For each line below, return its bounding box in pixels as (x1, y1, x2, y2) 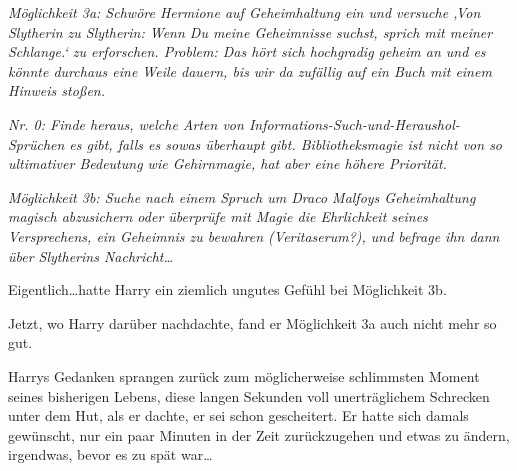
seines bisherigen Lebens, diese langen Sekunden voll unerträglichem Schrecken (8, 385, 490, 406)
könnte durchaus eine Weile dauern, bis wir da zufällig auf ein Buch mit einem (8, 60, 492, 81)
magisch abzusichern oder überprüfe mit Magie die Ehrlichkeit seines (8, 206, 428, 227)
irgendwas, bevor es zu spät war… (8, 444, 213, 465)
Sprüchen (8, 133, 65, 154)
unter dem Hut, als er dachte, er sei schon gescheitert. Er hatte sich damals (8, 405, 469, 426)
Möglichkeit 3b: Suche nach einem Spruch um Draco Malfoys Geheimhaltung (8, 186, 476, 207)
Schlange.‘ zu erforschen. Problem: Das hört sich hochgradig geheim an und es (8, 41, 486, 62)
